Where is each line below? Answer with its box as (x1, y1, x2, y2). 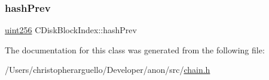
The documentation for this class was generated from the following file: (5, 43, 265, 56)
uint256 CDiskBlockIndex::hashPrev (5, 24, 137, 36)
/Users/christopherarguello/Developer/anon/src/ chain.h (5, 63, 210, 76)
